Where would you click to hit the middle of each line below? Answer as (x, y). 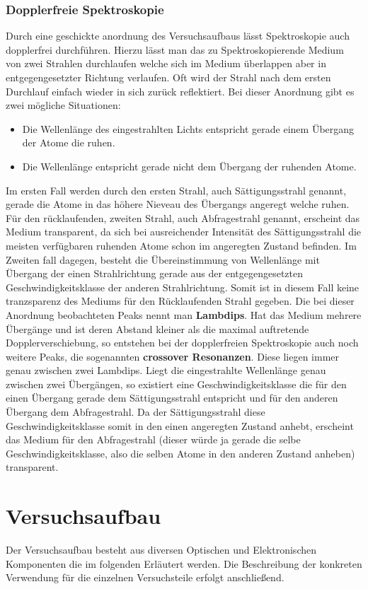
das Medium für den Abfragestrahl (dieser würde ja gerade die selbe (153, 439)
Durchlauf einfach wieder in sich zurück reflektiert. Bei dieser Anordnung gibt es (180, 91)
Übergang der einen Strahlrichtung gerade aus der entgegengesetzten (154, 273)
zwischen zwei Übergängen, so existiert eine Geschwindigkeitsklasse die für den (176, 384)
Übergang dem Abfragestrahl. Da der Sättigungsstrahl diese (136, 412)
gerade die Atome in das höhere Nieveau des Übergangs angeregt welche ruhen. (178, 204)
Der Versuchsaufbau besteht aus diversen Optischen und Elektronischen (161, 550)
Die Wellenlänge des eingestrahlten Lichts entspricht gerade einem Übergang (188, 128)
